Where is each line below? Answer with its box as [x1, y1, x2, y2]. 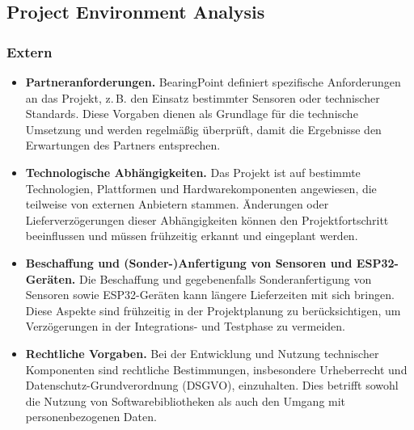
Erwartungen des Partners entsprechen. [25, 137, 221, 154]
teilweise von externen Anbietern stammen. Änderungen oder [25, 196, 329, 213]
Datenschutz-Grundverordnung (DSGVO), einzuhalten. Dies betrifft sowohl [25, 377, 399, 394]
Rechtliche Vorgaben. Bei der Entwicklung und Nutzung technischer [25, 344, 379, 361]
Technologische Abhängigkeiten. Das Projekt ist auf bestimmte [25, 163, 361, 180]
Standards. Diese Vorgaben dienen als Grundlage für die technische [25, 105, 358, 122]
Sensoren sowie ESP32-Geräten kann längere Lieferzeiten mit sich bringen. [25, 286, 395, 303]
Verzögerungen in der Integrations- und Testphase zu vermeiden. [25, 318, 345, 335]
